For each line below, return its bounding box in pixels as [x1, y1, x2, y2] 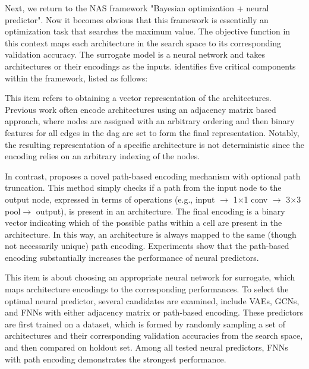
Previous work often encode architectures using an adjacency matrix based [5, 103, 276, 115]
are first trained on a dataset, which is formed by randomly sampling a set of [5, 317, 285, 330]
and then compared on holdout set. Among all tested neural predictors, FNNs [5, 341, 288, 354]
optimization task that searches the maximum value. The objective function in [5, 25, 291, 37]
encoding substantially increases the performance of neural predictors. [5, 251, 259, 263]
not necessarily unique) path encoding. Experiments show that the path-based [5, 239, 289, 252]
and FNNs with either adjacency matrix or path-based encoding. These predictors [5, 306, 303, 318]
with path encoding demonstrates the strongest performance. [5, 352, 226, 365]
